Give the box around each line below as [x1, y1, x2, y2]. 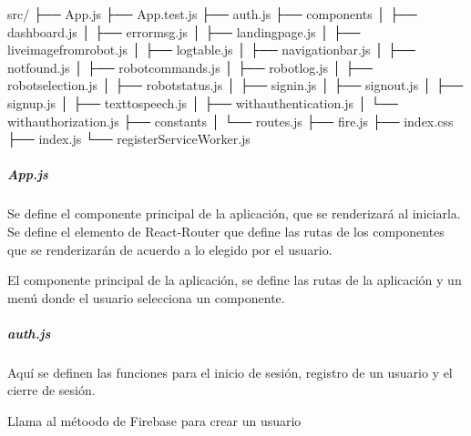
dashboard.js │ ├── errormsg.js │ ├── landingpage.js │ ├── [7, 22, 361, 41]
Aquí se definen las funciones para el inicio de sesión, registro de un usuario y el [7, 362, 453, 381]
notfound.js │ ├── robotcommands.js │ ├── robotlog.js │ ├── [7, 57, 374, 76]
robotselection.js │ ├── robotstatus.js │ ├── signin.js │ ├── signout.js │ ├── [7, 76, 464, 95]
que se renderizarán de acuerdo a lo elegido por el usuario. [7, 239, 333, 259]
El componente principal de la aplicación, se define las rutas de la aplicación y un [7, 270, 462, 289]
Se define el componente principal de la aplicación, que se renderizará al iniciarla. [7, 204, 461, 223]
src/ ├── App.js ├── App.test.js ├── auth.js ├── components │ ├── [7, 5, 417, 23]
